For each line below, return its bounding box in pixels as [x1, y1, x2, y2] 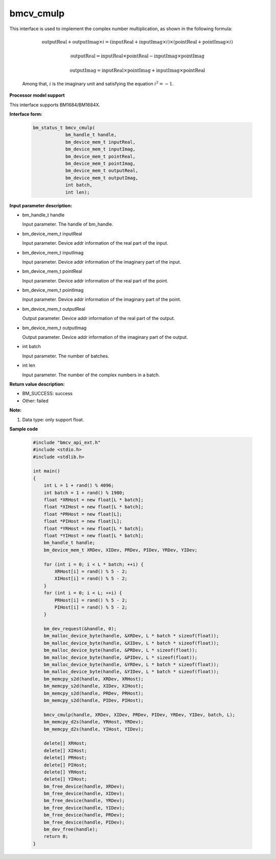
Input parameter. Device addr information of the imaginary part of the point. [22, 296, 181, 303]
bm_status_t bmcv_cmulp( [33, 125, 96, 131]
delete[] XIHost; [43, 747, 87, 754]
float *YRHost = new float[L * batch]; [43, 525, 144, 531]
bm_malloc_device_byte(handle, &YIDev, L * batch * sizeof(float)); [43, 669, 219, 675]
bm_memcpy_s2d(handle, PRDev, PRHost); [43, 690, 144, 696]
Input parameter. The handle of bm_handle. [22, 221, 113, 227]
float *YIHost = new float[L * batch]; [43, 533, 144, 539]
